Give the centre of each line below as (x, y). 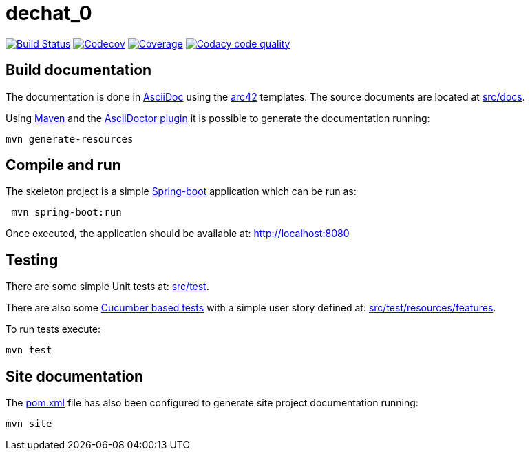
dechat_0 (49, 13)
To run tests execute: (53, 329)
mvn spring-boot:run (66, 213)
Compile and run (63, 165)
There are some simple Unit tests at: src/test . (107, 287)
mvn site (29, 424)
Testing (32, 260)
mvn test (29, 350)
